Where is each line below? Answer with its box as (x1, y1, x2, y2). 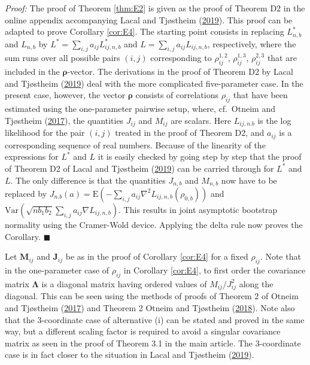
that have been (233, 89, 288, 101)
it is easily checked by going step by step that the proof (98, 150, 302, 163)
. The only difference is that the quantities (10, 174, 166, 186)
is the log (257, 114, 291, 126)
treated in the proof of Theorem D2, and (115, 126, 265, 139)
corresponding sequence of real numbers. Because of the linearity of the (5, 138, 266, 151)
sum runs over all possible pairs (5, 51, 120, 64)
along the (239, 277, 273, 290)
